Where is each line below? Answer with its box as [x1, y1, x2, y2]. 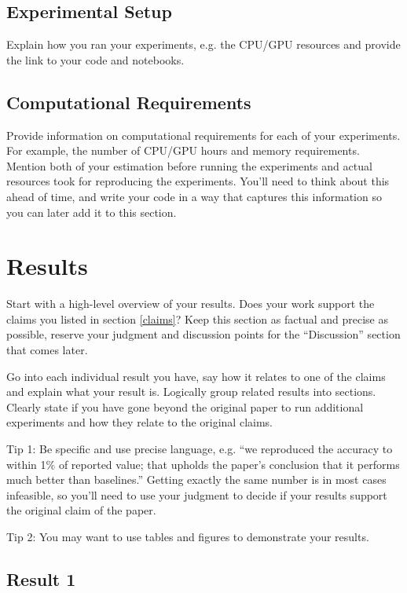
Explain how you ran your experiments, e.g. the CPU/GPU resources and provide [6, 36, 401, 53]
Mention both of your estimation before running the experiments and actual [6, 157, 372, 174]
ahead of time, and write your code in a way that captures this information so [6, 188, 382, 204]
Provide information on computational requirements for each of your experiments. [6, 126, 401, 143]
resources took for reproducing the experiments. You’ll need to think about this [6, 173, 390, 189]
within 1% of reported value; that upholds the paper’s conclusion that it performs [6, 456, 400, 472]
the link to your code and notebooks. [6, 51, 185, 68]
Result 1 [6, 566, 76, 591]
